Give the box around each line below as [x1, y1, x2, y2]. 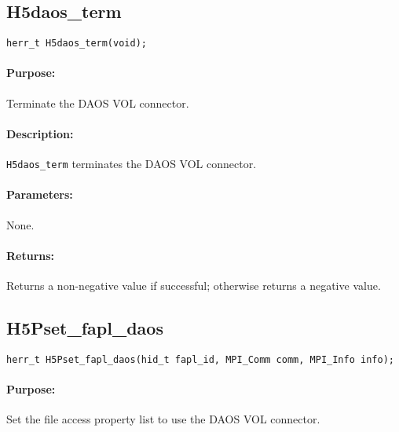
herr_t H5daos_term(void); [6, 38, 147, 49]
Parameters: [6, 186, 73, 203]
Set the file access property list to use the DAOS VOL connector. [6, 411, 320, 427]
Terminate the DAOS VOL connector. [6, 94, 189, 111]
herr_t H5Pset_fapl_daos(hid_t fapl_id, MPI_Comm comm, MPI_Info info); [6, 353, 394, 365]
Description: [6, 125, 74, 141]
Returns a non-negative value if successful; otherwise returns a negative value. [6, 276, 381, 293]
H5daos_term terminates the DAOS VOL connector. [6, 156, 257, 172]
